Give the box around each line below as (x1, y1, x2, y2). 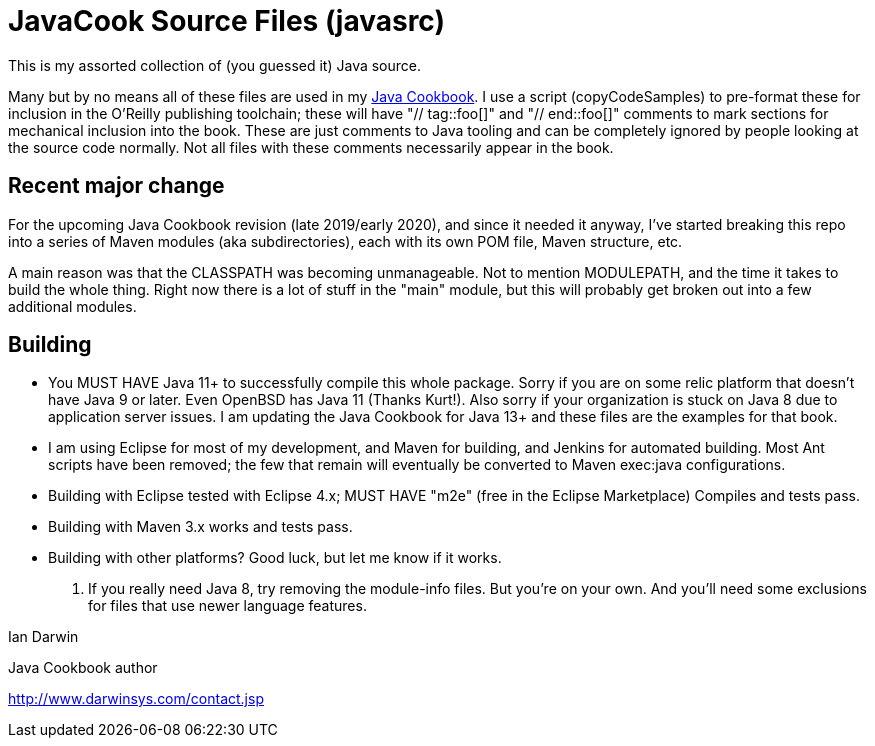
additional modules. (8, 297, 137, 315)
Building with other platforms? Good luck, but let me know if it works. (48, 549, 502, 567)
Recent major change (8, 173, 225, 199)
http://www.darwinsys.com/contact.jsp (8, 690, 264, 708)
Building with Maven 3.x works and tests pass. (48, 518, 353, 536)
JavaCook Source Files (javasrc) (8, 4, 446, 38)
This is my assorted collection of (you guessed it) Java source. (8, 56, 422, 74)
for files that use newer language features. (88, 597, 367, 615)
